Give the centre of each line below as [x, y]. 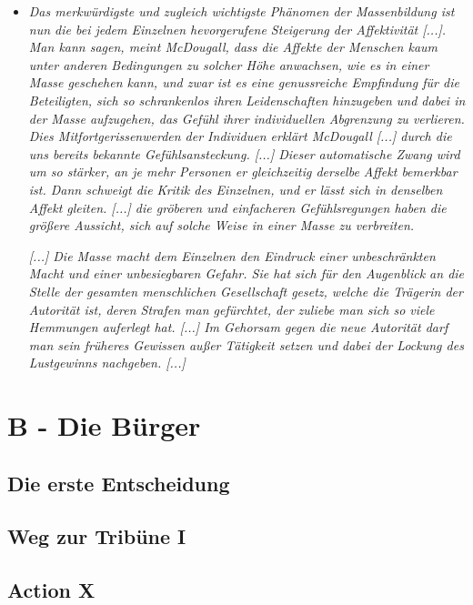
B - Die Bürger [104, 425]
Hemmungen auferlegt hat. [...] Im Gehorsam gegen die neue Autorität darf [238, 327]
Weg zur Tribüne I [97, 536]
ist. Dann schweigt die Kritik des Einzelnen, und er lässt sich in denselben [236, 189]
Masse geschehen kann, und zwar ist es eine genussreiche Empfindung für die [244, 82]
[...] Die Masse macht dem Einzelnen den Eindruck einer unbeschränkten [232, 255]
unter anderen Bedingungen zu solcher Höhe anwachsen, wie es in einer [229, 64]
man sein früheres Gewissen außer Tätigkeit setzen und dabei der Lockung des [246, 344]
